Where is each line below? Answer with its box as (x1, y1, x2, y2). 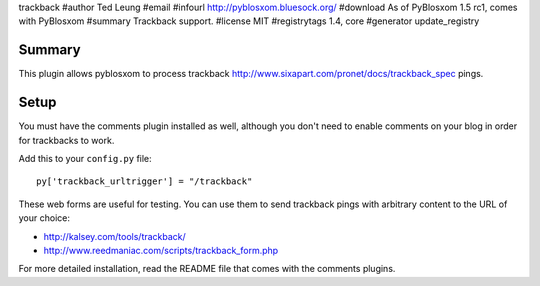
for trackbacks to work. (18, 134, 115, 146)
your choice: (18, 212, 70, 224)
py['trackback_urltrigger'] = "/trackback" (36, 176, 253, 187)
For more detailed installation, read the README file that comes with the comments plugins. (18, 263, 396, 275)
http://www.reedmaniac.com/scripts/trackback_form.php (43, 244, 279, 256)
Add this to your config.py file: (18, 152, 152, 164)
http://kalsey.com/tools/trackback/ (43, 230, 187, 242)
